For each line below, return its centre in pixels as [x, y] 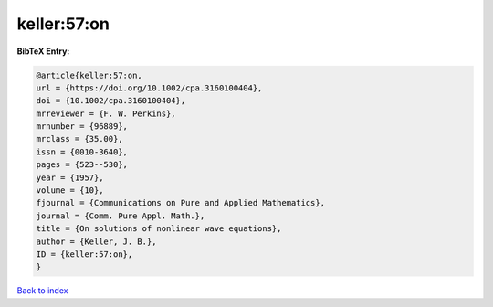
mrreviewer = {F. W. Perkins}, [106, 113]
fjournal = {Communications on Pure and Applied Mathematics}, [181, 203]
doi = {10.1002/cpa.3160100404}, [111, 101]
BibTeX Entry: [43, 51]
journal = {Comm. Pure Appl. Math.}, [121, 216]
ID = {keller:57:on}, [84, 254]
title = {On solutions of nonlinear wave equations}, [159, 229]
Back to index [42, 291]
